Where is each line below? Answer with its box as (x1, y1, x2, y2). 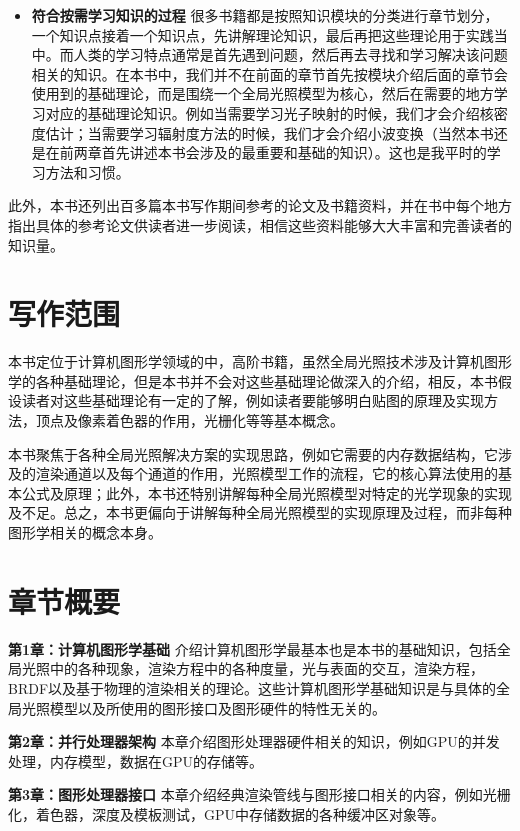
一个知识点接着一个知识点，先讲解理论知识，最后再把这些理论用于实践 (31, 24, 494, 45)
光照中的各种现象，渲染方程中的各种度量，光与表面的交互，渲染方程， (21, 658, 484, 679)
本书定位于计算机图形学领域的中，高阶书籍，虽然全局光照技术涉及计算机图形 (8, 351, 512, 372)
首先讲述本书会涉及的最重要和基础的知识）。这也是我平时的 (101, 142, 487, 163)
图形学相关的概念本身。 (8, 522, 162, 542)
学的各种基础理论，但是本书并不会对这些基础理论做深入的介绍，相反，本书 (8, 370, 498, 391)
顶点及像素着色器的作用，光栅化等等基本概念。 (35, 410, 344, 431)
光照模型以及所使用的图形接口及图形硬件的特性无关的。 (21, 697, 386, 718)
